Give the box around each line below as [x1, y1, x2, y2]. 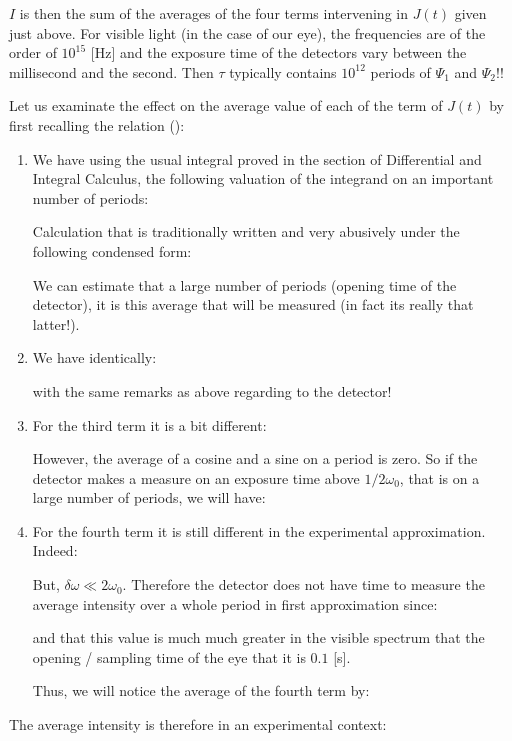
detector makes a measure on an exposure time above [32, 467, 360, 488]
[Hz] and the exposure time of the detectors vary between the [90, 42, 467, 63]
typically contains [229, 61, 337, 82]
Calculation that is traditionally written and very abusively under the [32, 221, 460, 242]
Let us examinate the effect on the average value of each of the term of [9, 95, 443, 116]
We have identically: [32, 347, 157, 368]
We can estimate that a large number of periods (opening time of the [32, 274, 457, 295]
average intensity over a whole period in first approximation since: [32, 593, 438, 614]
